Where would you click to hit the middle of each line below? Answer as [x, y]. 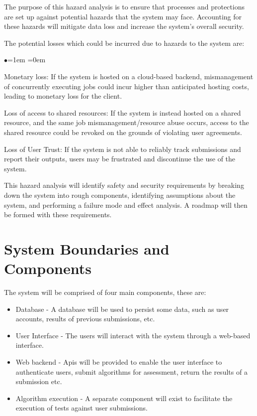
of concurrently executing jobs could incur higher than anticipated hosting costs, [127, 86]
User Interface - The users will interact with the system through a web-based [133, 335]
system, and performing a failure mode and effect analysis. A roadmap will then [126, 205]
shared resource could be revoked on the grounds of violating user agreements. [123, 132]
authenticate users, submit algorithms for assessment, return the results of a [131, 371]
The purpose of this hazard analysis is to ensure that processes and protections [124, 6]
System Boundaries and [87, 248]
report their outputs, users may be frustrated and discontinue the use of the [120, 159]
